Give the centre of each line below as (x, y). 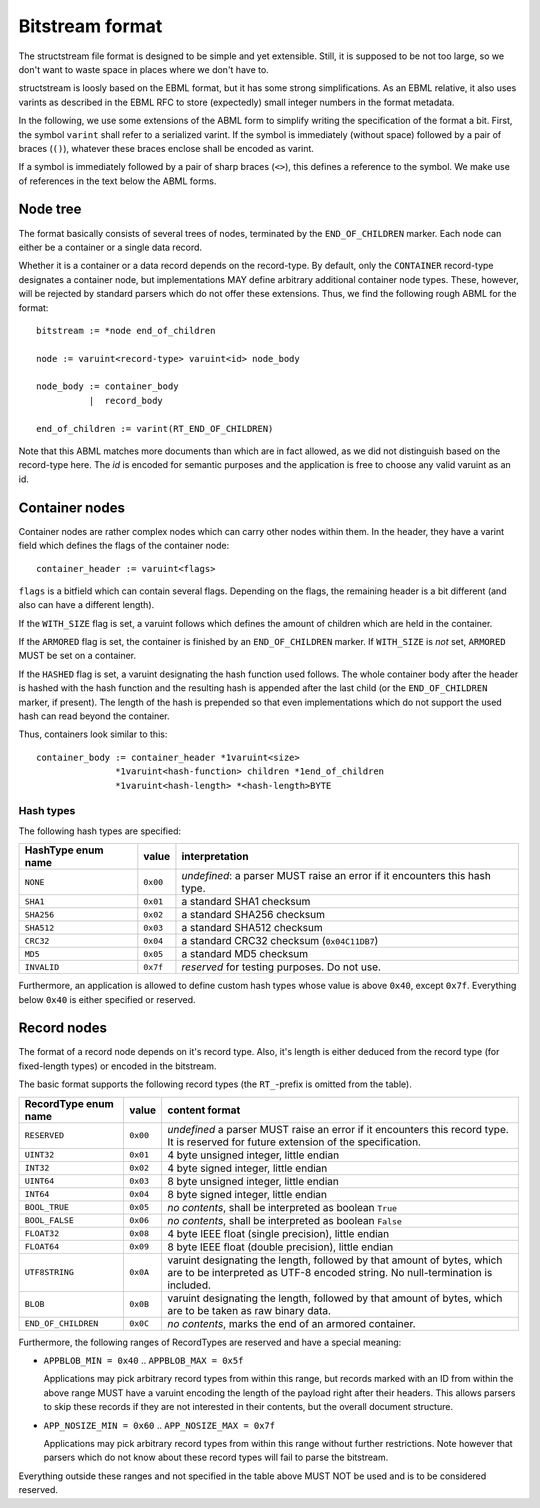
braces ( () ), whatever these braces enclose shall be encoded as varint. (166, 148)
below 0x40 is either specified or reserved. (107, 999)
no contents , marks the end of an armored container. (291, 1323)
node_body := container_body (107, 386)
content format (204, 1110)
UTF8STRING (49, 1272)
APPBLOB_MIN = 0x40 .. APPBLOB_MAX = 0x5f (143, 1360)
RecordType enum (69, 1103)
